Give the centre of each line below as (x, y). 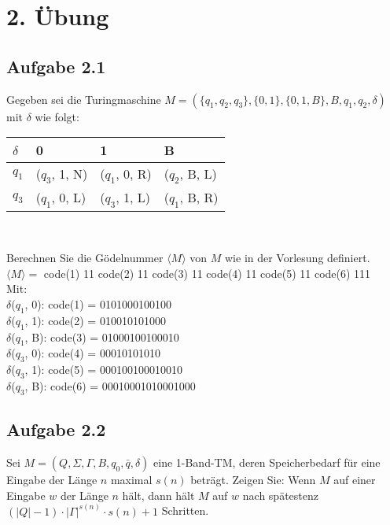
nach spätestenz (280, 495)
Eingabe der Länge (52, 479)
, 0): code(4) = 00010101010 (92, 353)
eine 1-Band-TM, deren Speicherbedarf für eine (267, 462)
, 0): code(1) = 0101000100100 (98, 303)
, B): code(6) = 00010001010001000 (110, 385)
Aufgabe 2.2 (56, 429)
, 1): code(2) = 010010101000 (95, 320)
